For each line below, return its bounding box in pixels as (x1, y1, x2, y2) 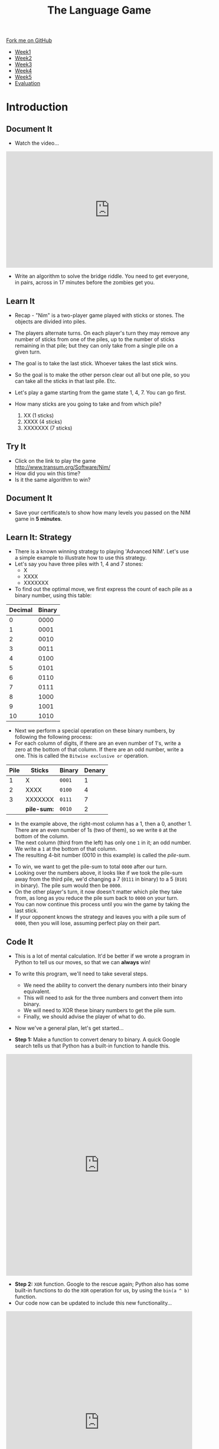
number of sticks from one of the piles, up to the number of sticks (14, 336, 175, 343)
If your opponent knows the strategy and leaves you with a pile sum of (14, 913, 186, 920)
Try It (6, 442, 27, 452)
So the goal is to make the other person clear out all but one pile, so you (14, 371, 190, 378)
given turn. (14, 348, 41, 355)
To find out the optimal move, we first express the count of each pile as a (14, 586, 192, 593)
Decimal (9, 606, 33, 614)
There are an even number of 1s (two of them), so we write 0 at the (14, 826, 177, 834)
